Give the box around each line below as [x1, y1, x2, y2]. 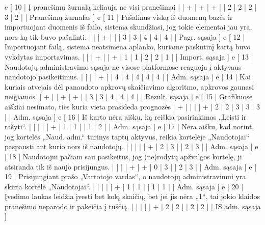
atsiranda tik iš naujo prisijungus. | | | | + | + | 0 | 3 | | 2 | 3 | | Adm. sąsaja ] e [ [5, 161, 257, 172]
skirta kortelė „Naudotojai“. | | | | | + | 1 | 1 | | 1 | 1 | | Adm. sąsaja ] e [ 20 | [5, 181, 244, 191]
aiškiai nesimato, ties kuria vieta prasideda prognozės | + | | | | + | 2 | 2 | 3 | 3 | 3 [5, 101, 260, 111]
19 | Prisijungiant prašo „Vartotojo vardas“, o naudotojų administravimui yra [5, 171, 246, 182]
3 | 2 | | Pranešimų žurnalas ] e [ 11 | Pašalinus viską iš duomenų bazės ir [5, 11, 233, 22]
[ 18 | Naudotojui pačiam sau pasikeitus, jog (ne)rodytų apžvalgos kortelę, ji [5, 151, 242, 161]
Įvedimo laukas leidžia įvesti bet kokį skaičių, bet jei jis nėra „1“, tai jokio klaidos [5, 191, 260, 202]
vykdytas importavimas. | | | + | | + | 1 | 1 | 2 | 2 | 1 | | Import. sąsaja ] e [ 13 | [5, 51, 253, 62]
